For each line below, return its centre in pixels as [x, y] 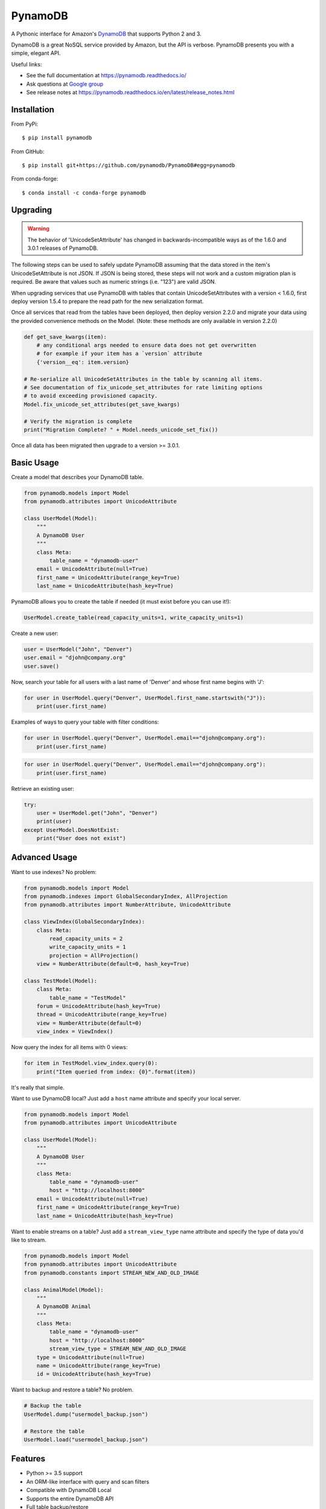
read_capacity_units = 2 [86, 938]
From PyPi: [25, 124]
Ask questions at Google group [65, 84]
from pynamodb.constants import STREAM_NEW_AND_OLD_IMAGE [111, 1273]
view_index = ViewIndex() [75, 1032]
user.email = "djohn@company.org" [75, 658]
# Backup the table [53, 1406]
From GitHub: [28, 152]
